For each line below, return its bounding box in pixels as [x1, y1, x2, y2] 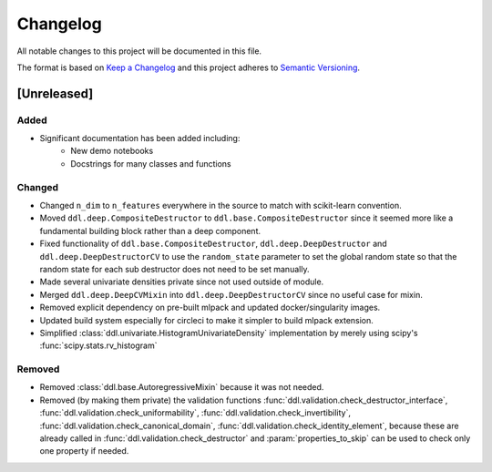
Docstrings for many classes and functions [70, 158, 231, 169]
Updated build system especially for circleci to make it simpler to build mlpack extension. [39, 314, 374, 325]
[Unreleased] [16, 86, 94, 101]
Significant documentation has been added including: [39, 133, 241, 144]
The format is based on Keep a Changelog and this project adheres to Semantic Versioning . [16, 62, 360, 73]
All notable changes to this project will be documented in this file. [16, 46, 262, 56]
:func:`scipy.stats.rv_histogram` [39, 340, 158, 351]
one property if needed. [39, 446, 129, 457]
